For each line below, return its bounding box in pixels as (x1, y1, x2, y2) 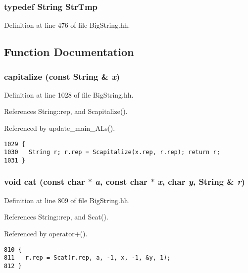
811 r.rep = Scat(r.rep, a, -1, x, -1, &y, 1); (4, 254, 171, 262)
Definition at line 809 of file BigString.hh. (4, 195, 130, 205)
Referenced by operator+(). (4, 228, 88, 238)
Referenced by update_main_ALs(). (4, 123, 115, 133)
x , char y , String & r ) (157, 175, 245, 188)
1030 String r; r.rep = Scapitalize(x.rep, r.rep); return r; (4, 149, 220, 156)
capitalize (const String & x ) (4, 70, 120, 82)
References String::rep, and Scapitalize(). (4, 106, 128, 116)
